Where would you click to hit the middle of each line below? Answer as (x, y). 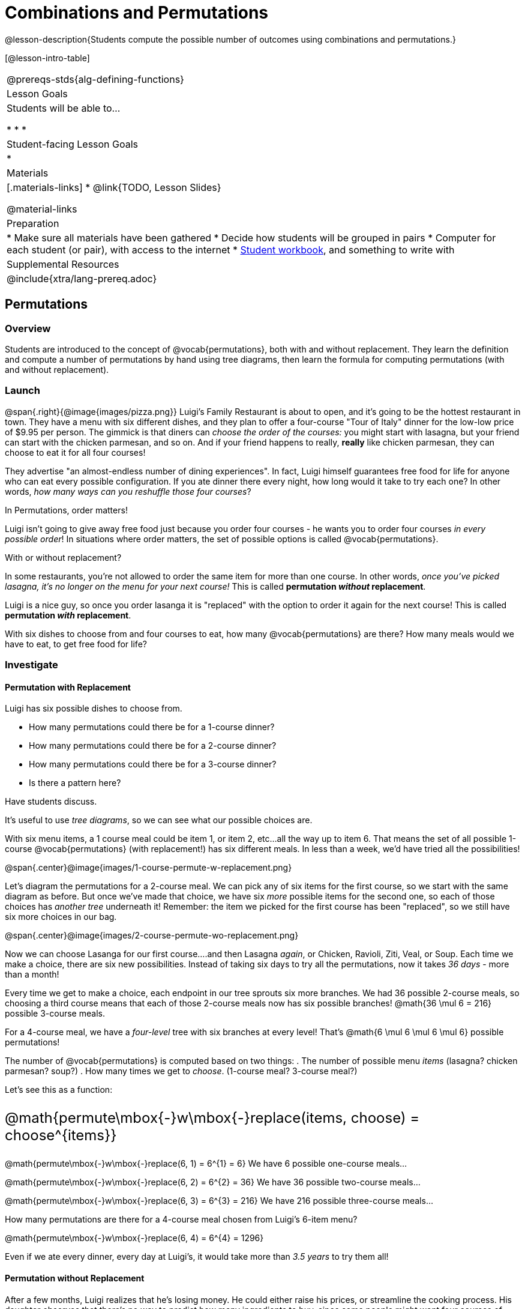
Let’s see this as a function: (59, 1090)
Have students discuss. (51, 802)
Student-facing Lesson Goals (73, 144)
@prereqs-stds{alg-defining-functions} (95, 79)
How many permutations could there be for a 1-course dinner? (152, 727)
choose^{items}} (61, 1135)
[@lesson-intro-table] (47, 58)
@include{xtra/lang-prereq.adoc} (82, 278)
